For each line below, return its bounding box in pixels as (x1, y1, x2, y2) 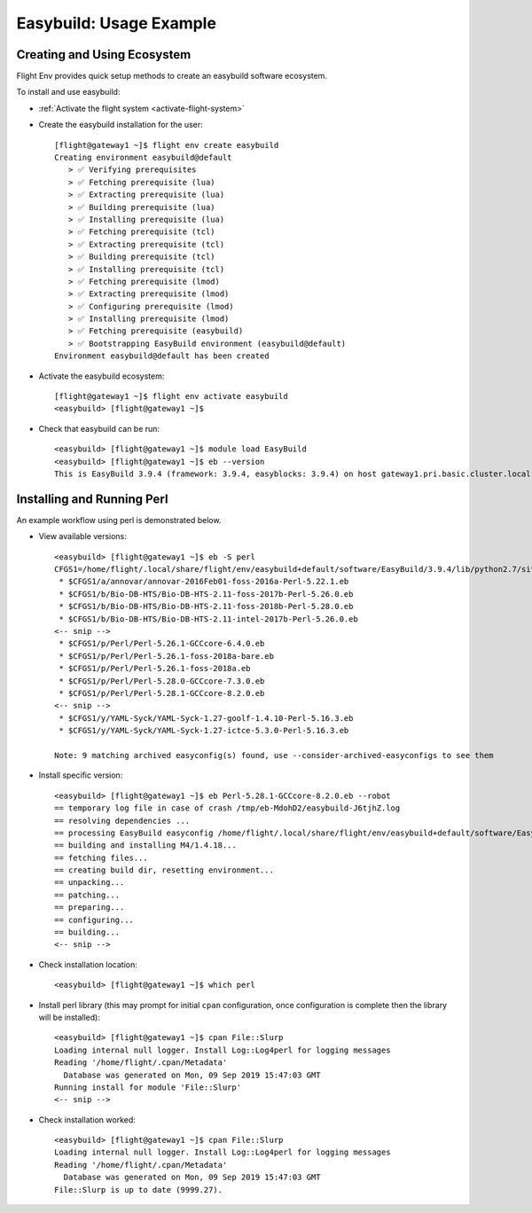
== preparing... (54, 903, 125, 912)
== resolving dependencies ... (54, 816, 191, 826)
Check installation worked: (38, 1114, 137, 1125)
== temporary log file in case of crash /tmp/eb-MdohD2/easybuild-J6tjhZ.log (54, 803, 401, 813)
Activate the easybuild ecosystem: (38, 371, 165, 381)
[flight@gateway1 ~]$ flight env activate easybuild (54, 391, 288, 402)
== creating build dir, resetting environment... (54, 865, 275, 875)
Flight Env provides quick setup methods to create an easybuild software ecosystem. (16, 71, 328, 82)
